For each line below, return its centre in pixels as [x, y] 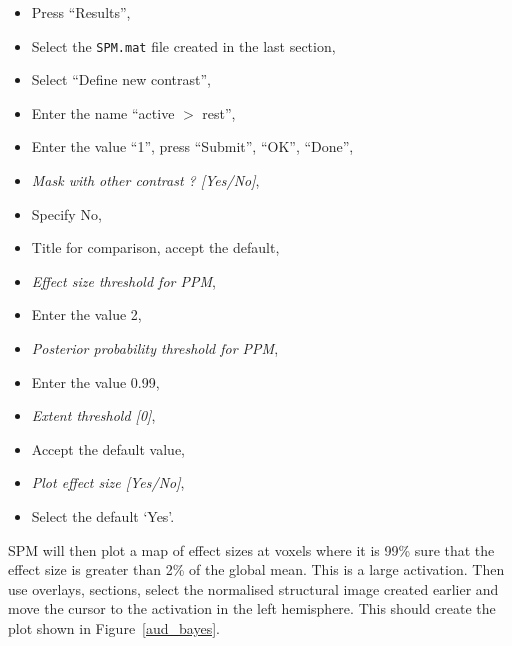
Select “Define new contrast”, [121, 79]
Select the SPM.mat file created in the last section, [183, 45]
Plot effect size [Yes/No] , [108, 482]
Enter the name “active [103, 112]
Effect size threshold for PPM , [123, 280]
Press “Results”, [81, 12]
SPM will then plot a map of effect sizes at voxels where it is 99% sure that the [251, 549]
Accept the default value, [108, 448]
